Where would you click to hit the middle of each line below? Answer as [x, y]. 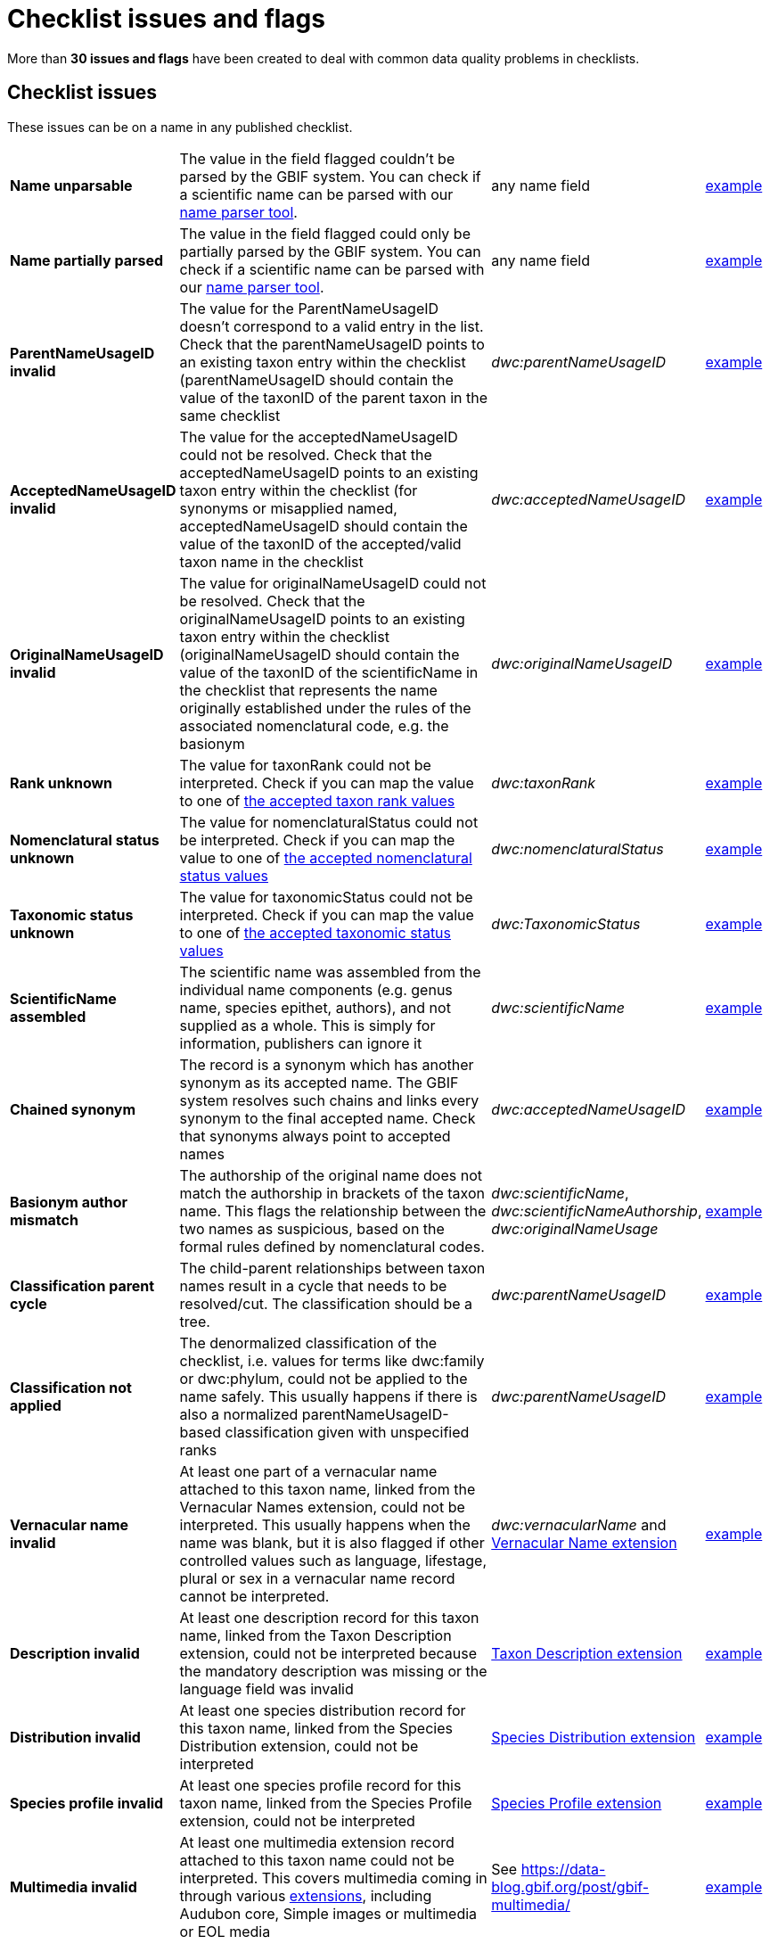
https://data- [563, 1869]
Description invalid [75, 1653]
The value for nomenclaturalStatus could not [329, 822]
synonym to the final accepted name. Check [328, 1118]
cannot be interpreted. [254, 1596]
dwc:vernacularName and [579, 1524]
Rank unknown [61, 783]
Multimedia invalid [74, 1886]
